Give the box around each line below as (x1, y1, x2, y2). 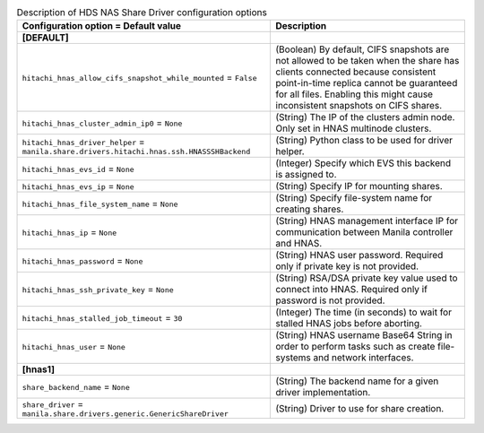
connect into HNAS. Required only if (275, 283, 428, 296)
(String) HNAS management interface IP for (275, 215, 459, 228)
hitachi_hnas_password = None (22, 255, 143, 267)
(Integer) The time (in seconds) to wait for (275, 306, 453, 318)
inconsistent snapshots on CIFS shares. (275, 100, 443, 112)
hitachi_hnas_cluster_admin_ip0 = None (22, 117, 183, 129)
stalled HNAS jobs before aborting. (275, 317, 423, 330)
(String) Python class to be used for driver (275, 134, 453, 147)
